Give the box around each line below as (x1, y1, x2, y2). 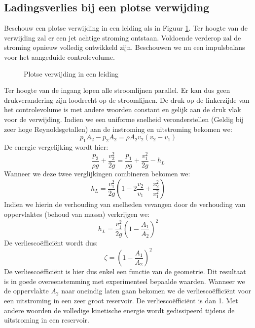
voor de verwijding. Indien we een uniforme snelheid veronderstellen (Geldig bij (4, 114, 244, 124)
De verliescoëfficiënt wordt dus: (4, 238, 98, 248)
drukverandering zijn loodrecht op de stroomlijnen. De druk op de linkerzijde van (4, 94, 250, 105)
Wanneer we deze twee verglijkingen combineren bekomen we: (4, 168, 190, 178)
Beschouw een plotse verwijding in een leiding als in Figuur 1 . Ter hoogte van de (4, 23, 248, 33)
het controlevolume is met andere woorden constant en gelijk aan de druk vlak (4, 104, 241, 115)
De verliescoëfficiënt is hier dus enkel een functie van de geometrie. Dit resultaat (4, 266, 246, 277)
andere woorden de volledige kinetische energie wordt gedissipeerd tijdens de (4, 305, 235, 315)
